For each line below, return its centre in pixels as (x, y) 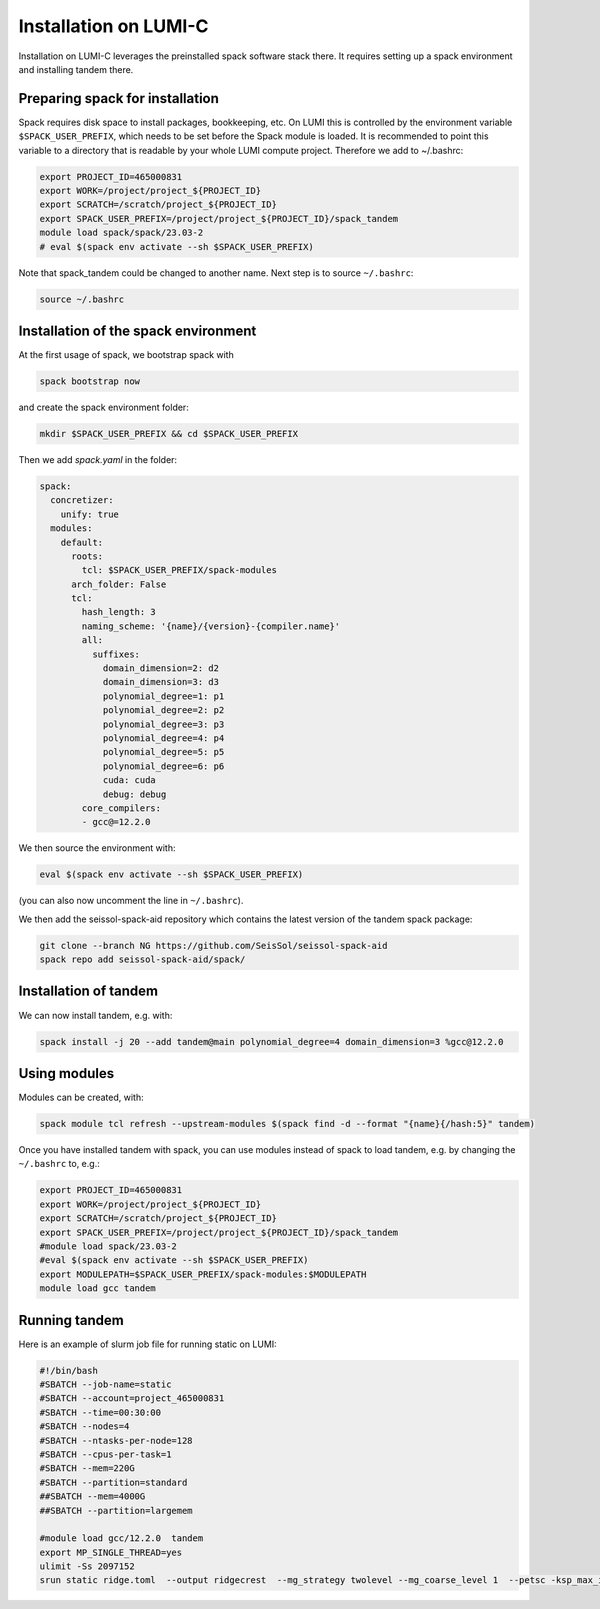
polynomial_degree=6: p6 (163, 766)
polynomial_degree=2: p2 (163, 710)
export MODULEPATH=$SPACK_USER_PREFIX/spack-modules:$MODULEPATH (203, 1274)
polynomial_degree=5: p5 (163, 752)
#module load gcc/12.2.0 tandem (121, 1538)
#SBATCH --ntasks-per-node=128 (116, 1440)
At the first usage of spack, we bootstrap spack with (126, 355)
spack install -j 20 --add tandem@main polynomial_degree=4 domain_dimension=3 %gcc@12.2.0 (271, 1041)
